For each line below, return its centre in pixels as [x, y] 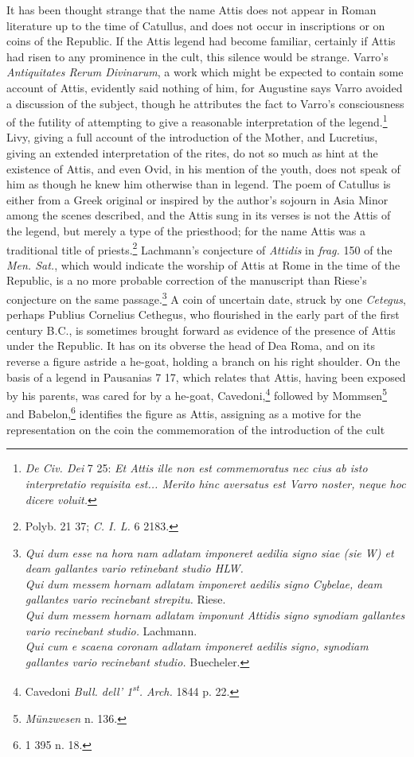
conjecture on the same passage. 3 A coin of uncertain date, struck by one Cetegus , [206, 298]
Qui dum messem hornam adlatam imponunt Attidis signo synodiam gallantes [215, 615]
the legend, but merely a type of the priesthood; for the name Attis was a [186, 230]
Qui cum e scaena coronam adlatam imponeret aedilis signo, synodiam [197, 646]
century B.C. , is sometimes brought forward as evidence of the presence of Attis [201, 330]
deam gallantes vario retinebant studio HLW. [134, 568]
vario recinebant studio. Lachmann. [111, 630]
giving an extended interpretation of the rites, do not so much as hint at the [192, 153]
